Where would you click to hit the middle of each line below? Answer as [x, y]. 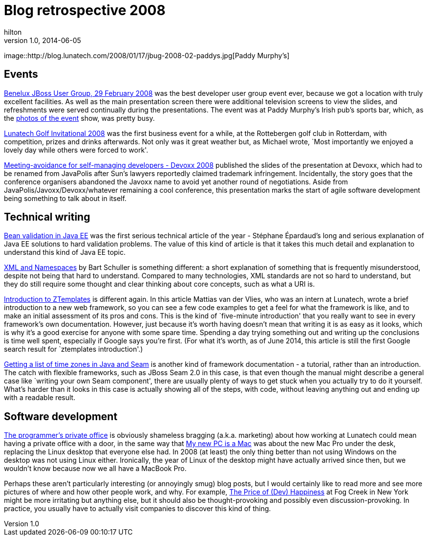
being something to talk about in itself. [65, 198]
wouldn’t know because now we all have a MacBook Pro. [95, 469]
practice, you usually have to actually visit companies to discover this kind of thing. [138, 509]
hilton [13, 32]
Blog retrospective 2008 [85, 10]
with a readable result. [40, 398]
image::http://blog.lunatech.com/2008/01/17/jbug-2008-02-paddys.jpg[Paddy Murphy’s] [147, 55]
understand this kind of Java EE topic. [65, 252]
